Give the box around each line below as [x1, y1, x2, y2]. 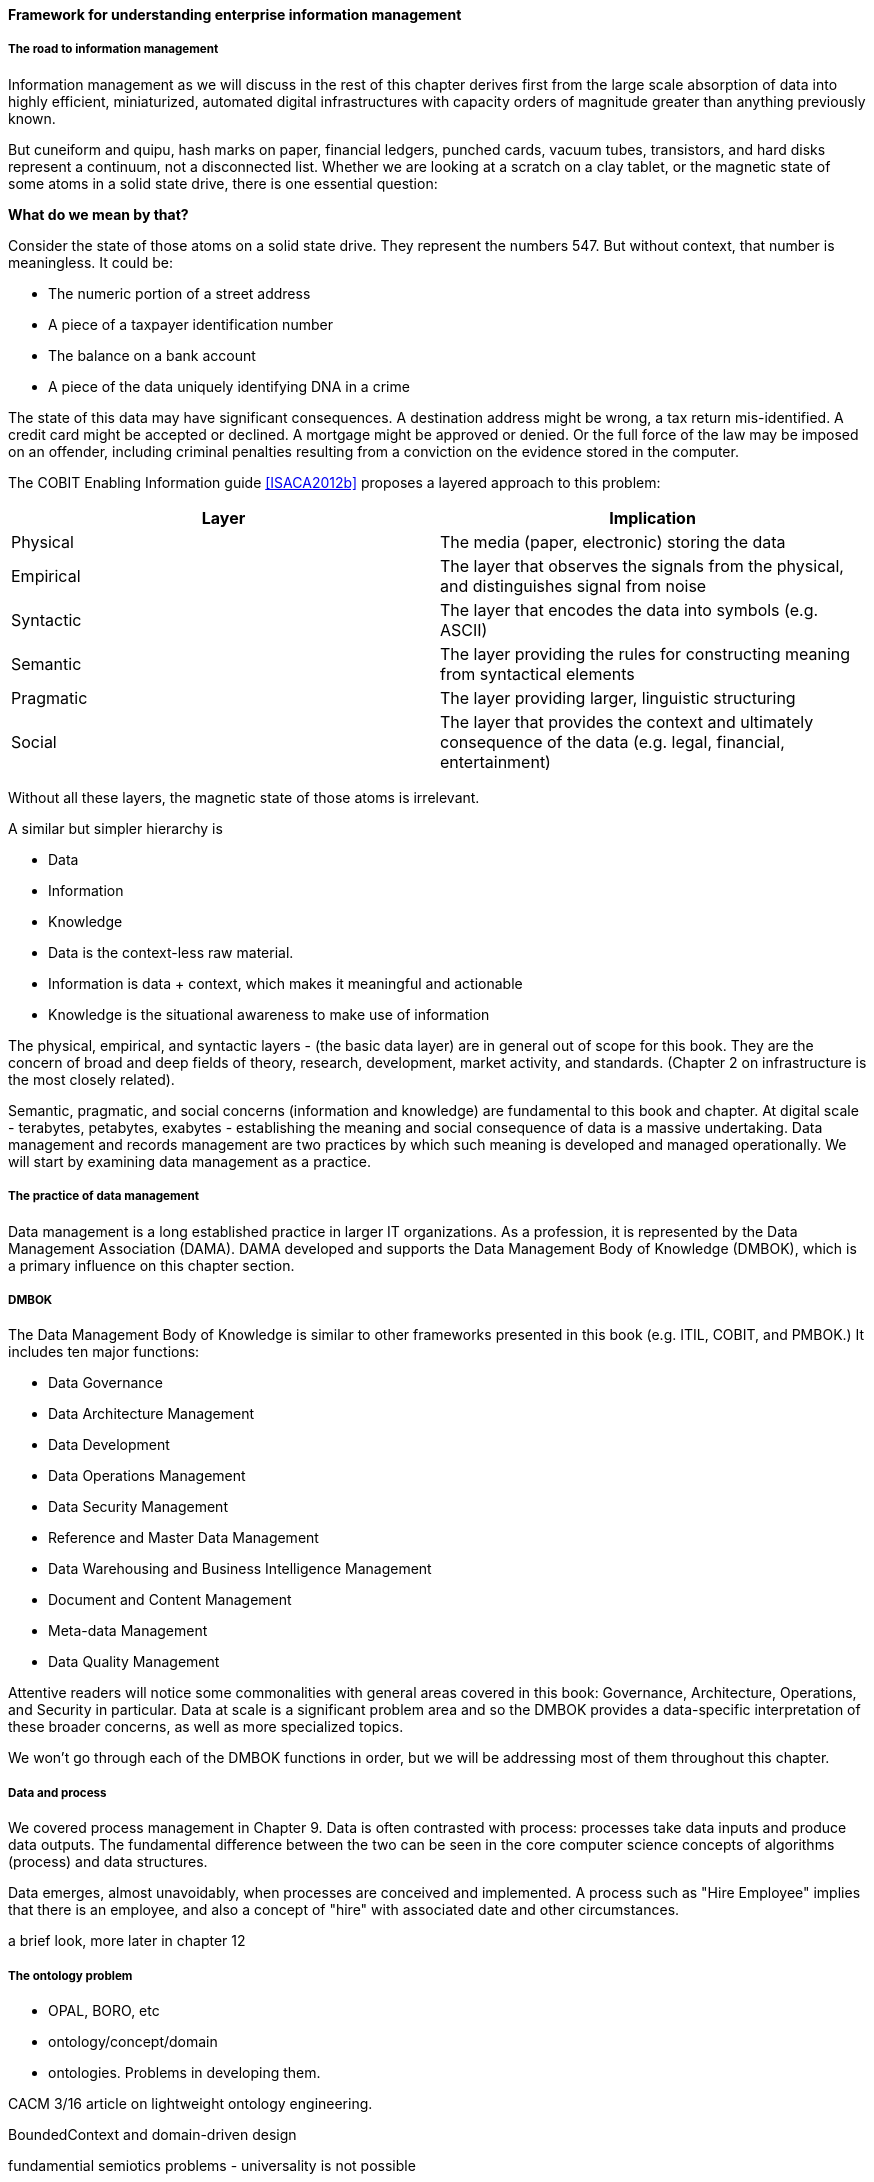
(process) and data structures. [8, 1853, 208, 1871]
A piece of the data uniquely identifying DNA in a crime [48, 377, 410, 395]
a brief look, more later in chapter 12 [8, 1932, 246, 1950]
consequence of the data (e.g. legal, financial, [440, 731, 785, 752]
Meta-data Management [48, 1622, 208, 1640]
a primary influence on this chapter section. [8, 1256, 295, 1274]
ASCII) [440, 619, 488, 640]
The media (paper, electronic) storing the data [440, 531, 786, 552]
